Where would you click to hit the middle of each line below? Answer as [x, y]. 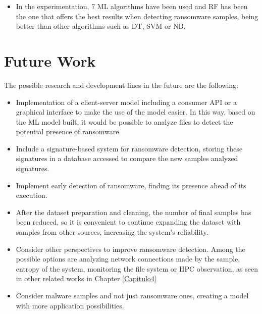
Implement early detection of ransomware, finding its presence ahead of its [131, 185]
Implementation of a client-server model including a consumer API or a [126, 102]
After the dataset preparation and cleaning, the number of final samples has [134, 212]
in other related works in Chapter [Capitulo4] [86, 278]
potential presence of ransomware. [68, 132]
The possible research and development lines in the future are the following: [121, 85]
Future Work [50, 60]
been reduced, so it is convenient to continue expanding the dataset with [128, 222]
